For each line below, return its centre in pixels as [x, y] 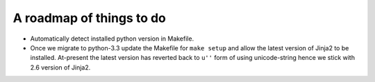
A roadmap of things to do [90, 18]
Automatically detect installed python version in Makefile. [112, 39]
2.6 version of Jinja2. [60, 67]
